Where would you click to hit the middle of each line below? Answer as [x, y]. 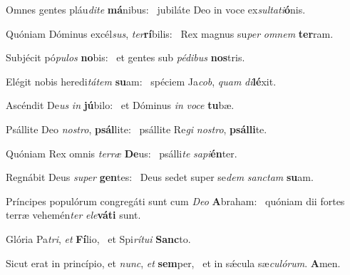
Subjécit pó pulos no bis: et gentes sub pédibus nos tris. [125, 57]
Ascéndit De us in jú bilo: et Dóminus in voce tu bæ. [120, 105]
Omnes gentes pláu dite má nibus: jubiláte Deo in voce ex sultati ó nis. [156, 9]
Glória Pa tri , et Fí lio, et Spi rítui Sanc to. [98, 238]
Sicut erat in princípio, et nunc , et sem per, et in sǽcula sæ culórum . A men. [173, 263]
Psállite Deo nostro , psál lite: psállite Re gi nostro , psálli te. [137, 129]
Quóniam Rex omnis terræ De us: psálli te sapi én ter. [122, 153]
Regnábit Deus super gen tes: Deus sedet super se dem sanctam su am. [160, 177]
